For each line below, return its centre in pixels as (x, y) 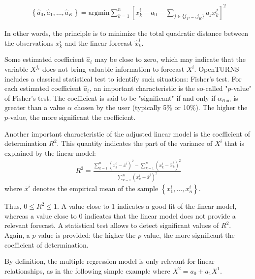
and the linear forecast (99, 42)
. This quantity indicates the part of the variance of (135, 143)
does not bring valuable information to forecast (113, 69)
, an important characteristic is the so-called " (159, 88)
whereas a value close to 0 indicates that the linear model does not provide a (120, 215)
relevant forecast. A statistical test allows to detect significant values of (112, 225)
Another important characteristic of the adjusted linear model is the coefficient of (127, 133)
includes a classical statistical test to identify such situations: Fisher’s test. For (123, 78)
